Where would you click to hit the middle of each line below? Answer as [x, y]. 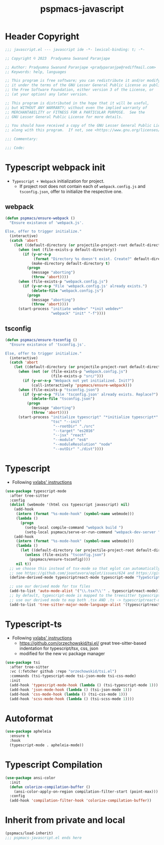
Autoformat [29, 718]
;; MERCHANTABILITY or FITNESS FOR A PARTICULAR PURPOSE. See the [75, 112]
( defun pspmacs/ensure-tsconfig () [41, 340]
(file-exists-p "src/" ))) [77, 376]
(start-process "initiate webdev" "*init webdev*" [71, 309]
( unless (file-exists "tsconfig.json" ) [65, 555]
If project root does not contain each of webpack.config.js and [82, 186]
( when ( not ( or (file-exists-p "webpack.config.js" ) [73, 372]
